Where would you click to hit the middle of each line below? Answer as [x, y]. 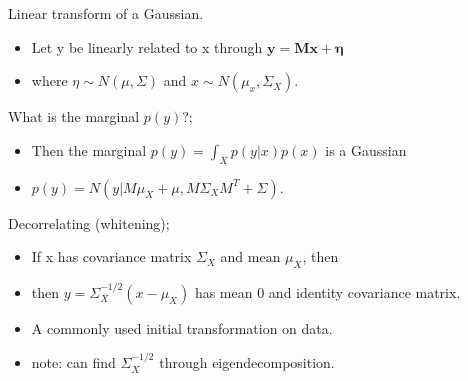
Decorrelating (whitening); [89, 222]
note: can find [73, 362]
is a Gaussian [366, 149]
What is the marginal [74, 116]
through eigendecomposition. [247, 362]
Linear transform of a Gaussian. [106, 13]
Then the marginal [89, 149]
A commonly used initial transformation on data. [182, 327]
